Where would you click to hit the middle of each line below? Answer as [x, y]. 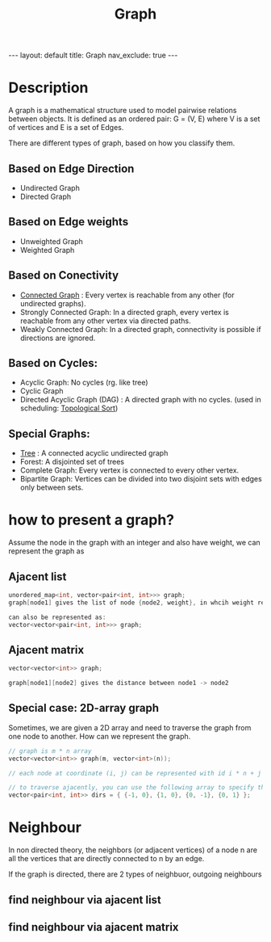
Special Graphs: [49, 433]
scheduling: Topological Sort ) [69, 408]
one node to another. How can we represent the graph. [100, 736]
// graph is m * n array [50, 751]
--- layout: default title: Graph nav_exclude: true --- [93, 55]
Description [48, 88]
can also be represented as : [57, 617]
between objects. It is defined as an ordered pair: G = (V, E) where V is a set [134, 119]
